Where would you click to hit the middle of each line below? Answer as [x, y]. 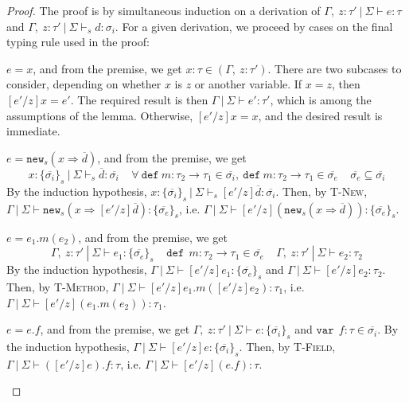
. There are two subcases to [335, 68]
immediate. [33, 131]
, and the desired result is [320, 115]
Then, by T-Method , [58, 286]
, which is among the [321, 99]
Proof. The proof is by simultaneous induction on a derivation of [164, 10]
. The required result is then [139, 99]
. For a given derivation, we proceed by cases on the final [254, 26]
